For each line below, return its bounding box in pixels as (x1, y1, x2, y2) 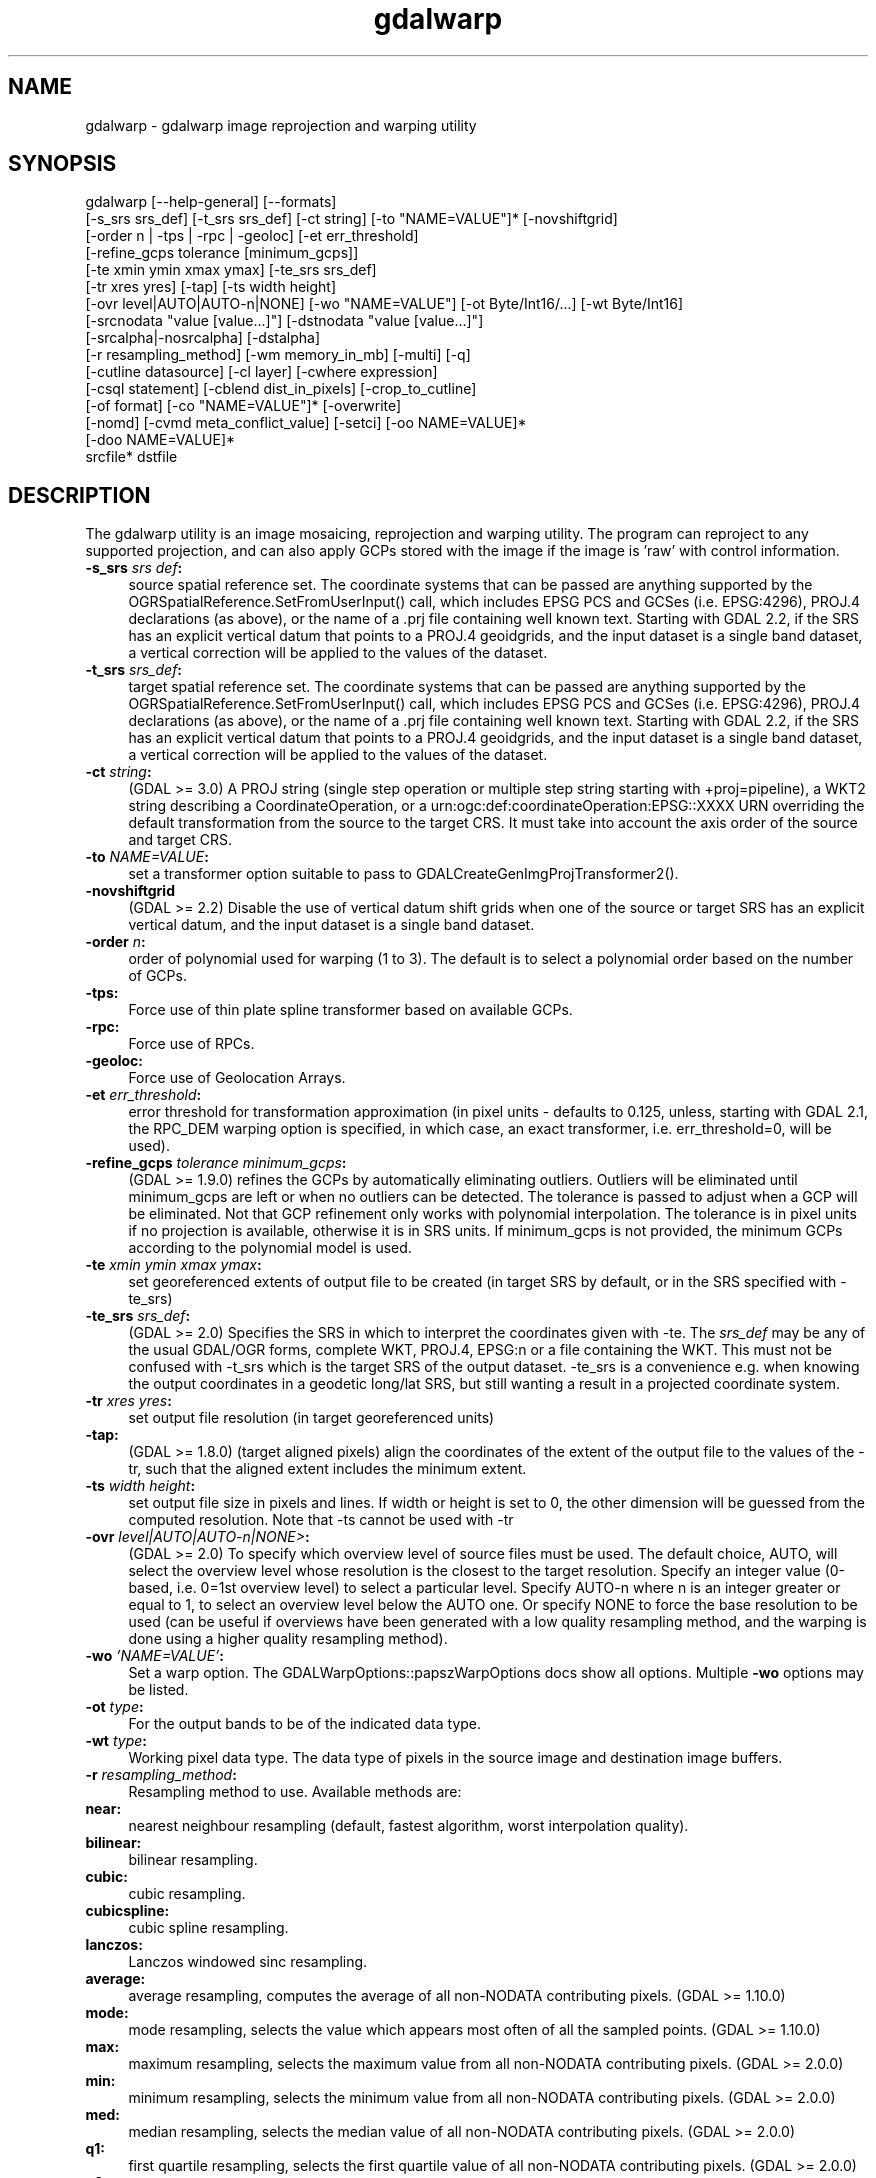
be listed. (128, 1681, 189, 1699)
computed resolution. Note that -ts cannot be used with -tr (128, 1511, 514, 1529)
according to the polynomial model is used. (128, 1239, 412, 1257)
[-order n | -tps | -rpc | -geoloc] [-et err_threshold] (85, 227, 419, 245)
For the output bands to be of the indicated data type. (128, 1715, 482, 1733)
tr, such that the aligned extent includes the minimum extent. (128, 1460, 527, 1478)
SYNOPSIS (8, 151, 117, 177)
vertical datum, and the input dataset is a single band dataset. (128, 916, 535, 934)
